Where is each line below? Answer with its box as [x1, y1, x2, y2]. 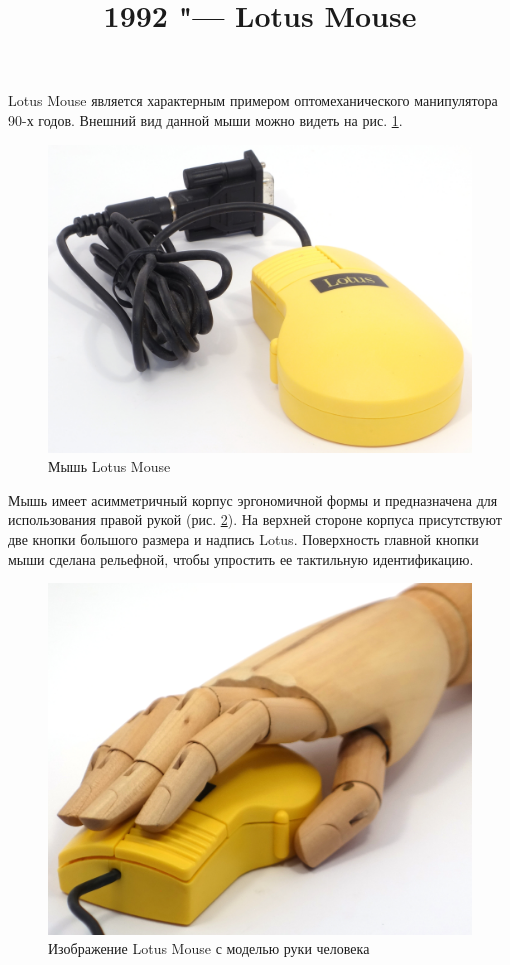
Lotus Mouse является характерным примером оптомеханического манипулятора [8, 90, 498, 111]
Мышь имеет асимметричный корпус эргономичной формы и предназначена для [8, 489, 498, 510]
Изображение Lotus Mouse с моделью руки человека [48, 938, 370, 959]
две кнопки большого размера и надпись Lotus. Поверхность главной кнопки [8, 529, 479, 549]
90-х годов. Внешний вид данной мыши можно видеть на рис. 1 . [8, 109, 403, 130]
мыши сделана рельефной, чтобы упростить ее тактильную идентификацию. [8, 548, 474, 569]
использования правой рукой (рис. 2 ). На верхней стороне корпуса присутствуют [8, 509, 502, 530]
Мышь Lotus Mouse [48, 456, 171, 477]
